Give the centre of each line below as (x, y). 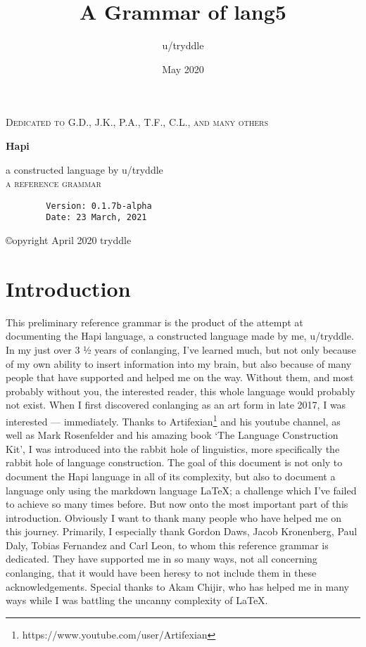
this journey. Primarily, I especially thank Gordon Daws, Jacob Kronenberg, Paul (182, 531)
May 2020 (183, 69)
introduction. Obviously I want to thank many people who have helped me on (173, 517)
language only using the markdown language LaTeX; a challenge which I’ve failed (181, 490)
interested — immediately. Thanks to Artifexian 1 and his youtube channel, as (173, 420)
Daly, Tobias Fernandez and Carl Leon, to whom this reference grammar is (167, 545)
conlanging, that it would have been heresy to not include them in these (161, 573)
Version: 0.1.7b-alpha (99, 206)
